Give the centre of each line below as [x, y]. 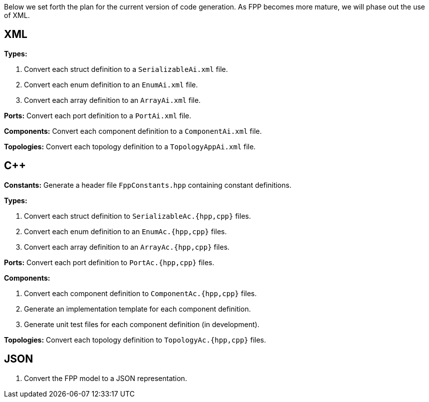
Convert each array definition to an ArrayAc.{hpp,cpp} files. [127, 247]
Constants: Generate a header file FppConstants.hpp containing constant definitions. [148, 185]
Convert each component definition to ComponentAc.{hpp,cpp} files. [140, 293]
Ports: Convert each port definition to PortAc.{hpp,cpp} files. [109, 262]
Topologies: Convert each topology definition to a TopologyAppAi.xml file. [130, 146]
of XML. [17, 15]
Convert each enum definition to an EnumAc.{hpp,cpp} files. [125, 231]
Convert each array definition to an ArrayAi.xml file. [112, 100]
